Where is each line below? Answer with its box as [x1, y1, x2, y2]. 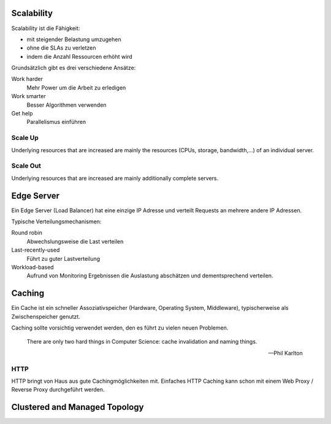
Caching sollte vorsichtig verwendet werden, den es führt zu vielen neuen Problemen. [11, 324, 229, 331]
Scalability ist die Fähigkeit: [11, 25, 80, 32]
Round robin [11, 229, 42, 236]
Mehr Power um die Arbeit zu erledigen [26, 83, 126, 91]
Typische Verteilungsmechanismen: [11, 218, 102, 225]
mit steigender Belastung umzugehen [26, 36, 122, 43]
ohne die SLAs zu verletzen [26, 44, 96, 52]
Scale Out [11, 161, 41, 170]
